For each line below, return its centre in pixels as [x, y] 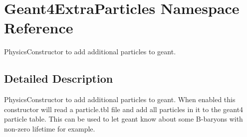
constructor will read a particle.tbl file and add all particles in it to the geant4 [124, 109]
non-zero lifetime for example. [50, 128]
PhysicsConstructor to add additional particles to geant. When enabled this [120, 99]
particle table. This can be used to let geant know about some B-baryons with [123, 119]
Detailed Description [59, 78]
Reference [39, 28]
